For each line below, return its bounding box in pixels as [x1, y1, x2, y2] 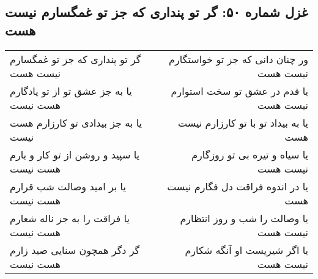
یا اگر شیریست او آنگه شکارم [185, 242, 308, 257]
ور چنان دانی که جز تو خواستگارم [169, 51, 308, 66]
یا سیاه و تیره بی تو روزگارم [191, 147, 308, 162]
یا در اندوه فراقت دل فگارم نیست [167, 179, 308, 193]
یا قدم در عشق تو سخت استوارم [171, 83, 308, 98]
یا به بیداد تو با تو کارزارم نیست [178, 115, 308, 130]
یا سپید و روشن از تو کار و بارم [10, 147, 139, 162]
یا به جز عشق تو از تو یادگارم [10, 83, 132, 98]
